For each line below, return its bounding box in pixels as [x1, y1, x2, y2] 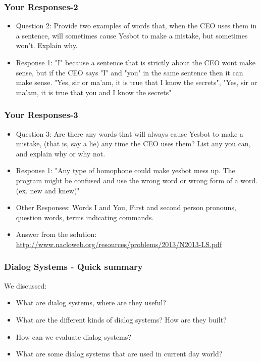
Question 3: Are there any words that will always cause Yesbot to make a [16, 128, 243, 139]
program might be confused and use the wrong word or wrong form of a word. [16, 175, 258, 185]
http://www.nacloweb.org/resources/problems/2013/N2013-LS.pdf [16, 238, 222, 249]
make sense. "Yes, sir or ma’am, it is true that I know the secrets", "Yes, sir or [16, 77, 257, 88]
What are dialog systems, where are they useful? [16, 297, 166, 308]
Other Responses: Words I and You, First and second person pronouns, [16, 202, 236, 213]
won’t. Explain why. [16, 40, 78, 51]
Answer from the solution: [16, 229, 97, 239]
